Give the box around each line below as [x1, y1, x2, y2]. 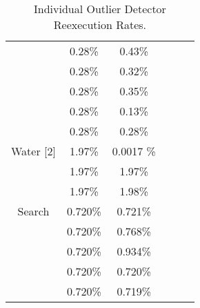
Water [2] [11, 143, 56, 159]
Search [17, 203, 50, 219]
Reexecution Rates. [53, 17, 147, 32]
